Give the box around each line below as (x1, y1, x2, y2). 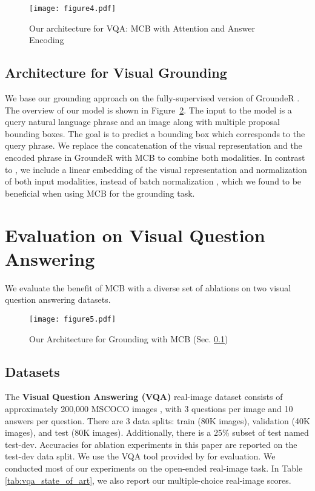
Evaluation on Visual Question (5, 222, 265, 247)
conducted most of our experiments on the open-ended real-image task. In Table (5, 461, 303, 474)
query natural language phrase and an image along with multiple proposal (5, 115, 280, 128)
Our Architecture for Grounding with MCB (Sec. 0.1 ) (29, 332, 228, 345)
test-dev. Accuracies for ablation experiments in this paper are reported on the (5, 438, 297, 450)
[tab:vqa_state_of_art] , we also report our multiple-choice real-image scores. (5, 473, 291, 486)
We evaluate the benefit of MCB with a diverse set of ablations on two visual (5, 281, 291, 294)
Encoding (29, 33, 64, 46)
